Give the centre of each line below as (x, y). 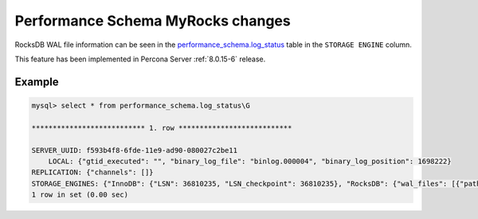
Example (37, 82)
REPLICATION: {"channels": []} (93, 172)
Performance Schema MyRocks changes (153, 21)
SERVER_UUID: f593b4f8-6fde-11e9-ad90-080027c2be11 (135, 150)
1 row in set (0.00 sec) (80, 195)
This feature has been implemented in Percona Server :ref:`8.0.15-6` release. (140, 59)
